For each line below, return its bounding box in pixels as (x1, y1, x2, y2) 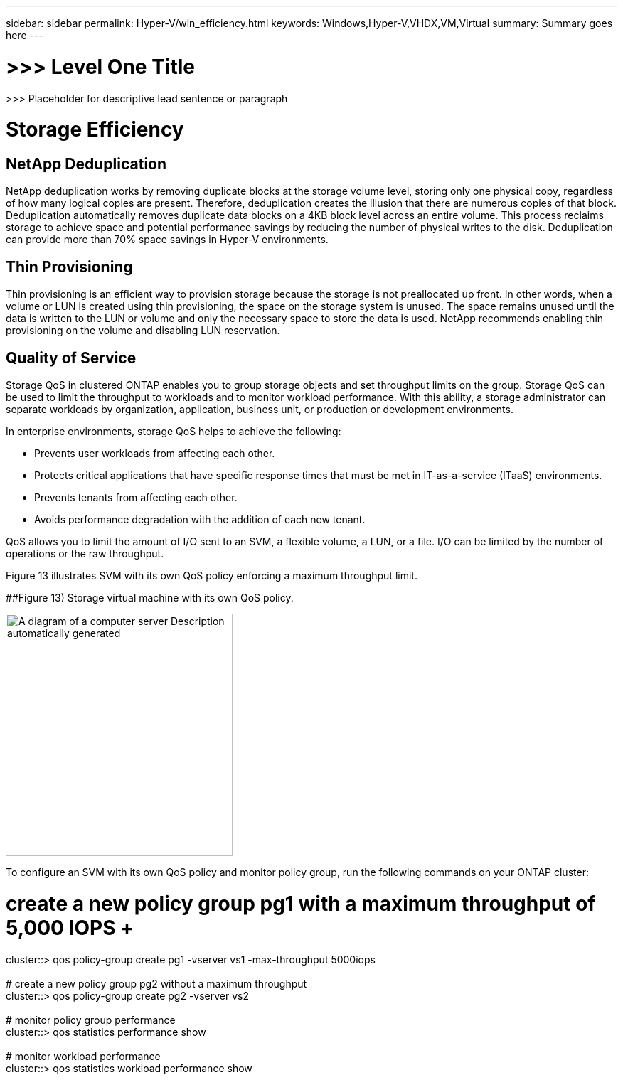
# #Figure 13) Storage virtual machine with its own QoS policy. (6, 592, 294, 604)
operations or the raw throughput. (6, 547, 164, 560)
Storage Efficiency (6, 117, 184, 142)
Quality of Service (6, 348, 137, 367)
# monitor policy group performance (6, 1013, 176, 1026)
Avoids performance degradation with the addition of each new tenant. (34, 513, 366, 526)
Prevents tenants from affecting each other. (34, 491, 238, 504)
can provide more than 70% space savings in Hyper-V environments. (6, 233, 329, 246)
